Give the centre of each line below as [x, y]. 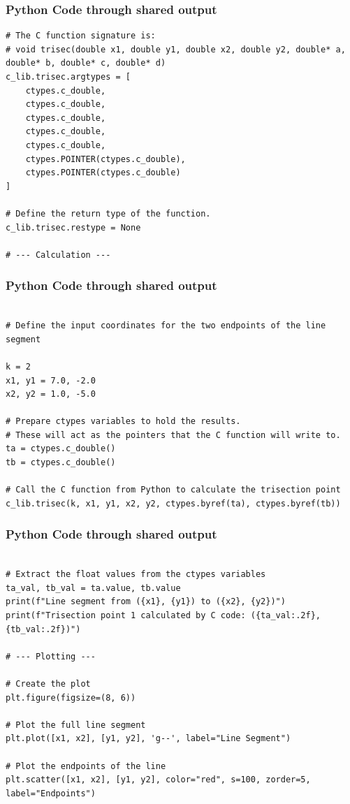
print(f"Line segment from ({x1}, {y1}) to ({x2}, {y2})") [146, 602]
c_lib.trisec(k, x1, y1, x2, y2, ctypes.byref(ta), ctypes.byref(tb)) [173, 503]
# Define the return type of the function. [108, 213]
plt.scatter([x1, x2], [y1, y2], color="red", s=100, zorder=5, [158, 780]
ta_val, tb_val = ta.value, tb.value [93, 588]
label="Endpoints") [51, 793]
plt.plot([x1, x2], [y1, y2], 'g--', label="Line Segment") [148, 739]
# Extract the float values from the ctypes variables [136, 575]
